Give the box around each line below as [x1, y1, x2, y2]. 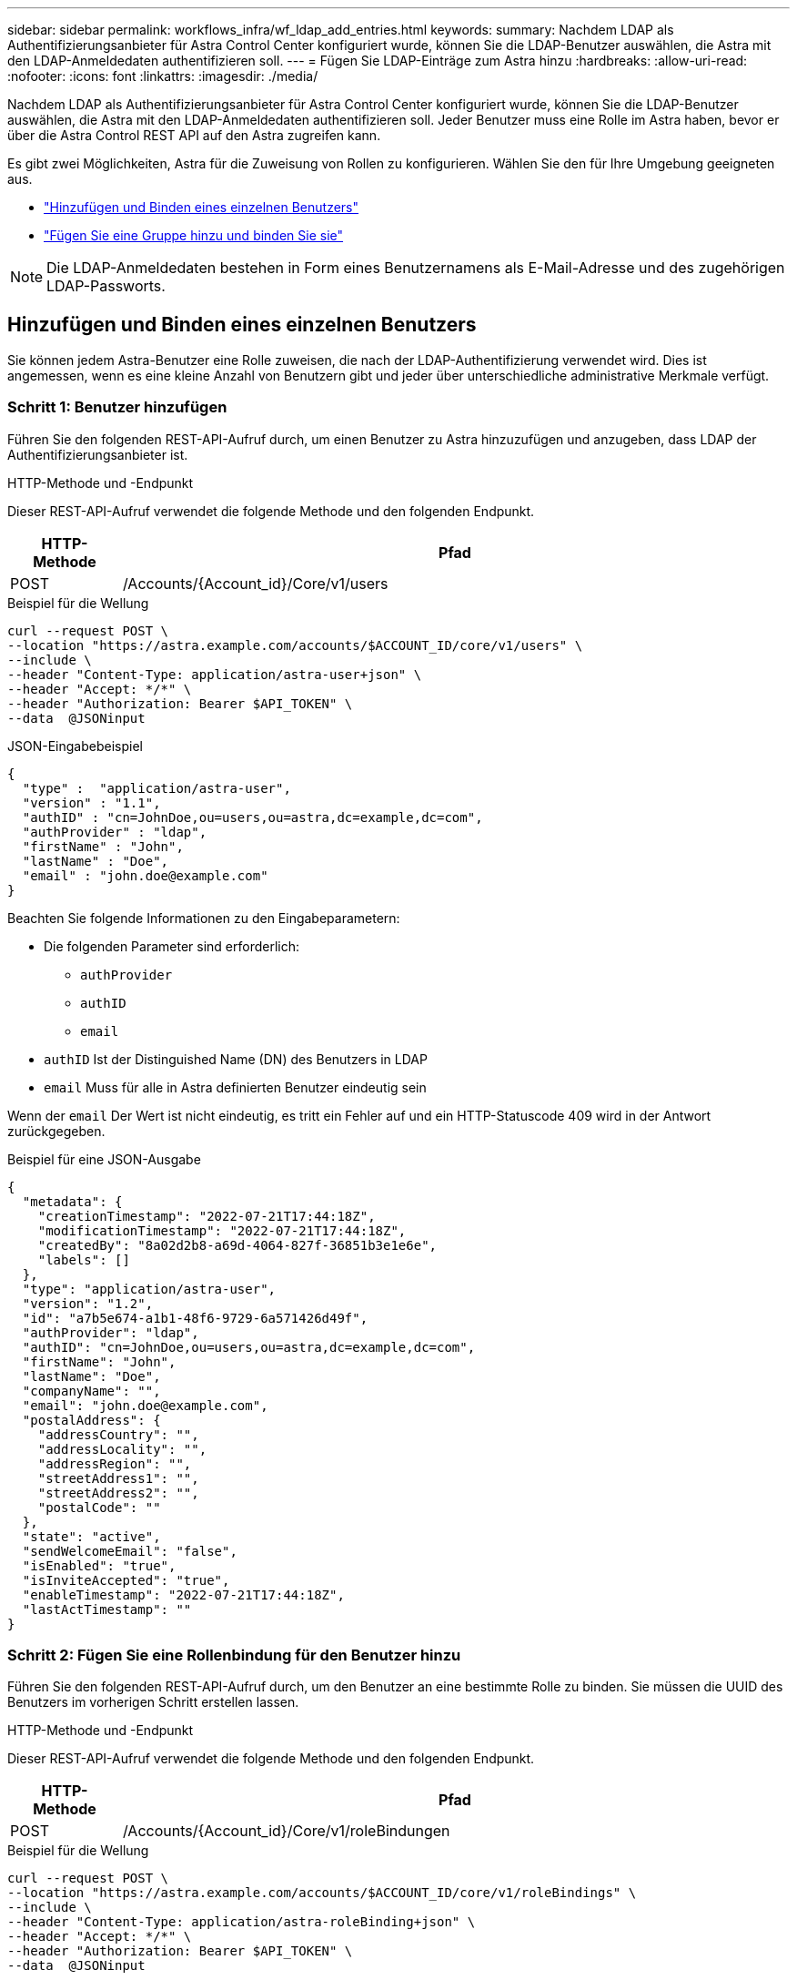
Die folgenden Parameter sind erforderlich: [44, 938, 300, 954]
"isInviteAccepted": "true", [22, 1572, 230, 1588]
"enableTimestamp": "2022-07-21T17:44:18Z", [22, 1587, 345, 1602]
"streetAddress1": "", [37, 1470, 199, 1486]
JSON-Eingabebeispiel [7, 737, 143, 754]
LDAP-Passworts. [46, 277, 166, 295]
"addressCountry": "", [37, 1427, 199, 1442]
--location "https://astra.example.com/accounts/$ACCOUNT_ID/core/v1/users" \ [7, 637, 583, 653]
